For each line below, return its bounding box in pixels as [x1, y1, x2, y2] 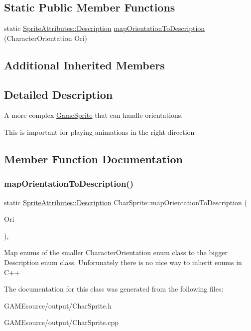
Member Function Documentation [4, 151, 183, 166]
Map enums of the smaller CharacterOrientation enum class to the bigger [4, 247, 228, 258]
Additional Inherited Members [4, 57, 165, 72]
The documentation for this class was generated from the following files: [4, 284, 224, 294]
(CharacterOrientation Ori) [4, 32, 88, 43]
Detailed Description [4, 86, 113, 102]
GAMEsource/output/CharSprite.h [4, 300, 112, 311]
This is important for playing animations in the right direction [4, 126, 195, 137]
